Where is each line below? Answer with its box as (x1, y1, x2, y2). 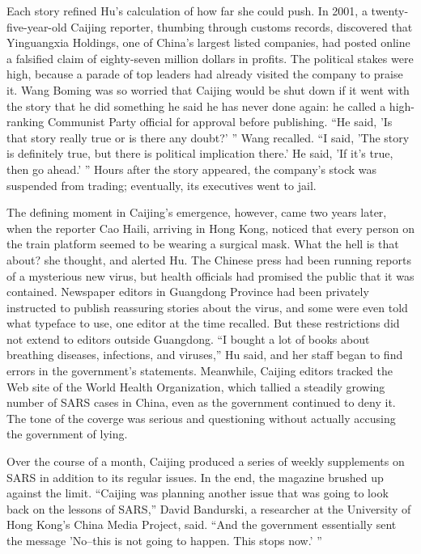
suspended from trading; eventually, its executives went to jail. (6, 176, 317, 193)
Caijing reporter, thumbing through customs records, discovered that (70, 18, 413, 35)
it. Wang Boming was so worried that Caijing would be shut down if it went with (6, 81, 410, 98)
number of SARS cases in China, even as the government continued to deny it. (6, 394, 396, 411)
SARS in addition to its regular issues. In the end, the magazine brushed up (6, 468, 384, 485)
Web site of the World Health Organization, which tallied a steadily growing (6, 378, 385, 395)
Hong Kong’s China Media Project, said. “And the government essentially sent (6, 516, 397, 533)
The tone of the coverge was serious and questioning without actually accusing (6, 409, 396, 426)
